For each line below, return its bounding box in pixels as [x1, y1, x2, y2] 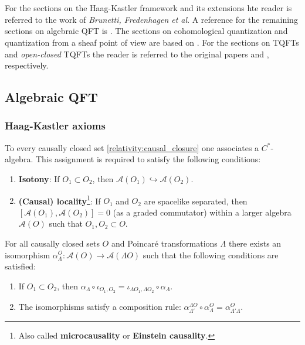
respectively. [5, 59, 49, 71]
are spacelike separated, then [144, 194, 248, 207]
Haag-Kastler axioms [5, 118, 106, 133]
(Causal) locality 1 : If [18, 193, 101, 207]
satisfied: [5, 260, 36, 272]
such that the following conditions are [143, 248, 279, 261]
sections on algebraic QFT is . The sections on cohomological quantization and [5, 25, 288, 37]
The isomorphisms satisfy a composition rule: [18, 300, 181, 312]
